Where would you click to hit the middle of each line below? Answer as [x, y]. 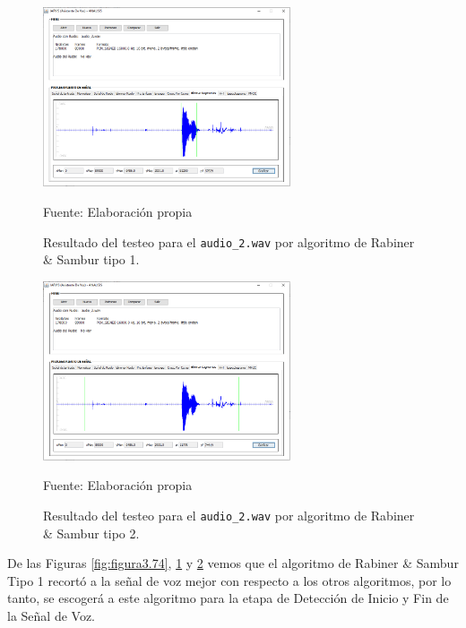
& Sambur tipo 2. [91, 533]
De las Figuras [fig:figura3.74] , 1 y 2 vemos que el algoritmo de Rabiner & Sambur [233, 563]
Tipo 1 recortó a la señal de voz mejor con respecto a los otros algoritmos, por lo [229, 580]
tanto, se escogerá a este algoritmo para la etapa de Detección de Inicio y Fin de [228, 598]
